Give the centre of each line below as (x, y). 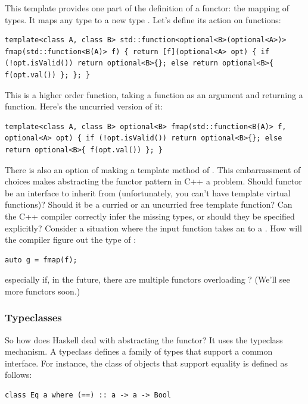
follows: (18, 375)
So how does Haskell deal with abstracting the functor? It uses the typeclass (144, 339)
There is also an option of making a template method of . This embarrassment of (153, 169)
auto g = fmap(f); (41, 260)
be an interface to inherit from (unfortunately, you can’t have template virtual (148, 192)
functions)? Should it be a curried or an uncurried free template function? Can (149, 204)
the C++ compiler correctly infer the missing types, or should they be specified (150, 216)
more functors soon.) (43, 291)
